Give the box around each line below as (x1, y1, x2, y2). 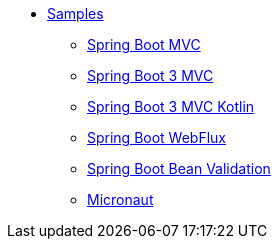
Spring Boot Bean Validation (87, 160, 271, 177)
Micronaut (87, 191, 154, 208)
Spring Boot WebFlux (87, 129, 227, 146)
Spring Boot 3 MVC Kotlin (87, 98, 255, 115)
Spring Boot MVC (87, 36, 201, 53)
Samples (47, 5, 104, 22)
